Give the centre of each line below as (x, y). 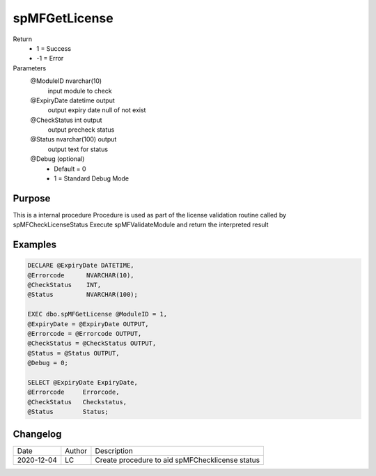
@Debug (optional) (57, 159)
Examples (35, 245)
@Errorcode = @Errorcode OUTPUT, (85, 334)
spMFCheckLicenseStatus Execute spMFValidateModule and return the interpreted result (141, 225)
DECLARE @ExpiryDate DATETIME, (81, 266)
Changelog (37, 434)
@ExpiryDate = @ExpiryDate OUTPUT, (88, 324)
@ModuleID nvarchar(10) (66, 81)
